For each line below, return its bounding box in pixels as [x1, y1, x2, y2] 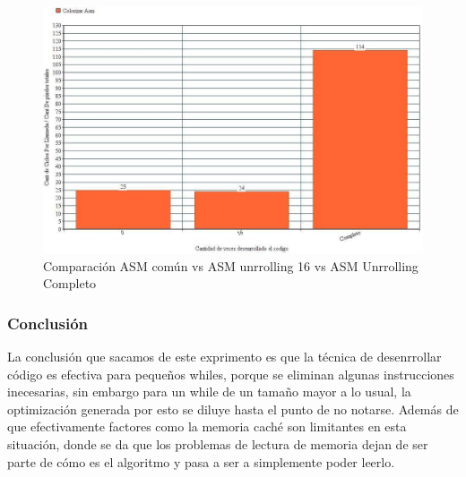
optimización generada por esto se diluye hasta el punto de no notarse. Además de [7, 399, 459, 418]
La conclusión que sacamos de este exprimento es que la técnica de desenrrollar [7, 346, 442, 365]
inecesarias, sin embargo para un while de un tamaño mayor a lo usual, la [7, 382, 411, 401]
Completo [43, 274, 97, 293]
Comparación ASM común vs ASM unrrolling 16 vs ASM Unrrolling [43, 256, 419, 275]
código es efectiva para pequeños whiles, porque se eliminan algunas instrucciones [7, 364, 454, 383]
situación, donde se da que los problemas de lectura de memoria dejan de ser [7, 434, 428, 453]
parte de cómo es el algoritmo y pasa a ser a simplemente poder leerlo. [7, 452, 395, 471]
